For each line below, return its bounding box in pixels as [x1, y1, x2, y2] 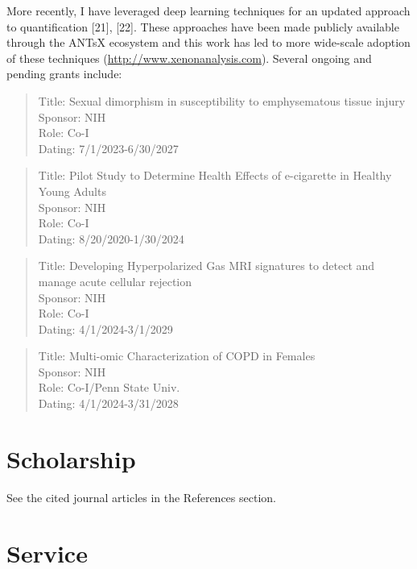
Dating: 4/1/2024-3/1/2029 [38, 320, 173, 337]
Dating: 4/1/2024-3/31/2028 [38, 395, 179, 412]
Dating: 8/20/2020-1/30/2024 [38, 230, 184, 247]
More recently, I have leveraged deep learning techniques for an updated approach [6, 2, 411, 19]
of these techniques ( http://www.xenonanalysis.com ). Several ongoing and [6, 49, 372, 66]
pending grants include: [6, 65, 122, 82]
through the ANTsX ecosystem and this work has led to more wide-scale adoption [6, 34, 411, 51]
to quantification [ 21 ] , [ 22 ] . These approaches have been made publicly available [6, 18, 399, 35]
